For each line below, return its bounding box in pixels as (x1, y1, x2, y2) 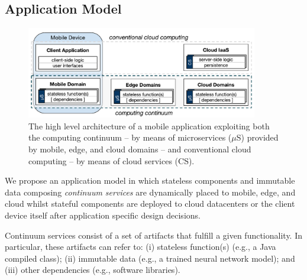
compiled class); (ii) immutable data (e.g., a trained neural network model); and (5, 252, 295, 264)
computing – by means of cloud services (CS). (28, 154, 195, 167)
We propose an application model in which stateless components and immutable (5, 174, 295, 187)
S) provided (236, 131, 279, 144)
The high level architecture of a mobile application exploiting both (28, 119, 270, 132)
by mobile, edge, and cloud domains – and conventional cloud (28, 143, 251, 155)
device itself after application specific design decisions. (5, 209, 201, 221)
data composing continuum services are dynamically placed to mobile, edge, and (5, 185, 296, 198)
